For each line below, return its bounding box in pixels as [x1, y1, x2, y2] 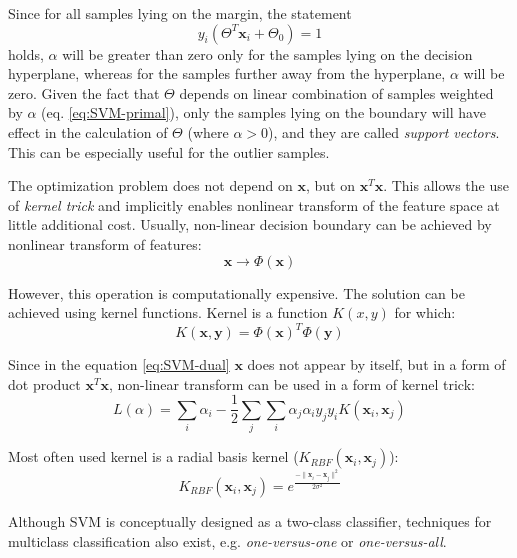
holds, [8, 43, 44, 64]
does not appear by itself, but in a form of [247, 354, 506, 375]
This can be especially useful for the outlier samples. [8, 141, 330, 162]
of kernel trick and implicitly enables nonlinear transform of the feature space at [8, 194, 500, 215]
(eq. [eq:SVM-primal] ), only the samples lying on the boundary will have [41, 102, 486, 123]
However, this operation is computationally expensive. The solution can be [8, 282, 465, 303]
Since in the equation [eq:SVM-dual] [8, 354, 230, 375]
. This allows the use [383, 175, 509, 196]
